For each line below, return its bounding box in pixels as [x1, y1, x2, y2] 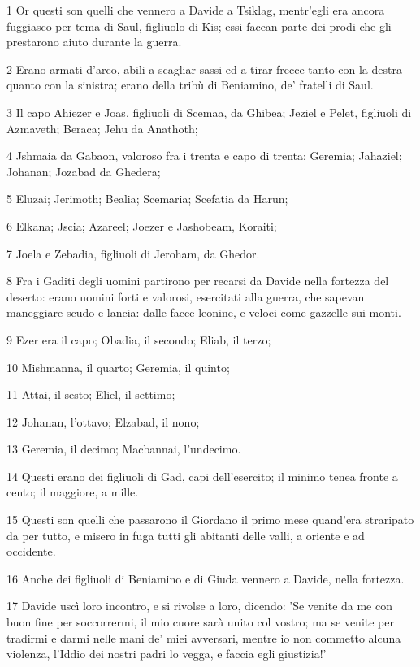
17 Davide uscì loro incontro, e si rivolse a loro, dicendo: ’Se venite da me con [6, 597, 392, 614]
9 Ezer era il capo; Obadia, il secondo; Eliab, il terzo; [6, 331, 271, 348]
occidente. [6, 543, 56, 560]
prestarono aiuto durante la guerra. [6, 33, 182, 50]
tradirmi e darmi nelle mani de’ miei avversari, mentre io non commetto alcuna [6, 629, 401, 646]
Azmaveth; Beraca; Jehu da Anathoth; [6, 119, 198, 136]
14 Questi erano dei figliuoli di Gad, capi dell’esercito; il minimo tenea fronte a [6, 467, 398, 484]
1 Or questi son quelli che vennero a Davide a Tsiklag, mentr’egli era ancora [6, 2, 385, 18]
